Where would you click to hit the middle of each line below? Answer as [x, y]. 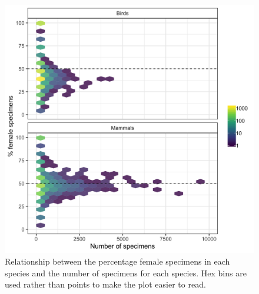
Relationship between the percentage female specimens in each [117, 261]
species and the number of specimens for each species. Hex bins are [126, 273]
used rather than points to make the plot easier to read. [105, 284]
